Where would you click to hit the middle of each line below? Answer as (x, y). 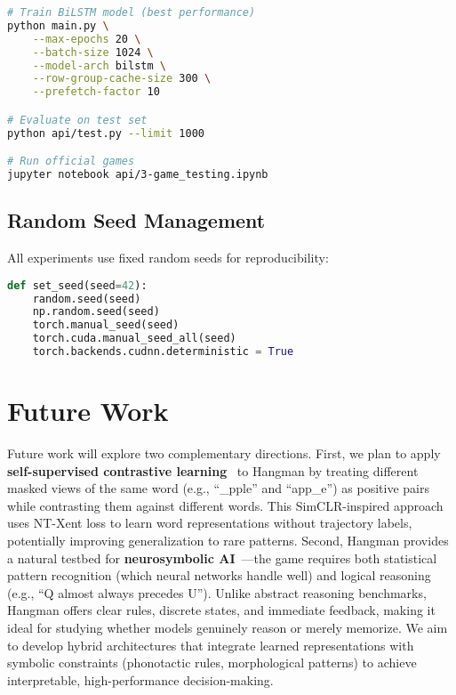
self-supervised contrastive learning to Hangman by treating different (213, 470)
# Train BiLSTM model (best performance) (132, 12)
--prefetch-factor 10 (96, 92)
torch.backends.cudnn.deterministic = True (163, 352)
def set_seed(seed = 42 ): (77, 285)
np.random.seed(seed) (96, 312)
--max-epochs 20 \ (87, 39)
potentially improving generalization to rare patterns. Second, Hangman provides (228, 541)
